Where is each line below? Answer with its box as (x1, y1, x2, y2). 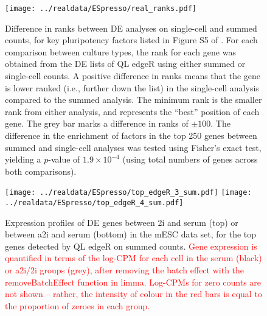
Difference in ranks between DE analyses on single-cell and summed (5, 21, 257, 34)
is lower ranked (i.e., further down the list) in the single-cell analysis (5, 81, 259, 94)
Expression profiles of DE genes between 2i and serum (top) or (5, 216, 238, 228)
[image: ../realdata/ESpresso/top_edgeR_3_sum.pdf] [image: (5, 188, 252, 197)
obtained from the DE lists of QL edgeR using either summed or (5, 57, 246, 70)
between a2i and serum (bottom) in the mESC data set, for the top (5, 228, 257, 241)
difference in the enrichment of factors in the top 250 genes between (5, 129, 257, 141)
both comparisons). (5, 164, 77, 177)
